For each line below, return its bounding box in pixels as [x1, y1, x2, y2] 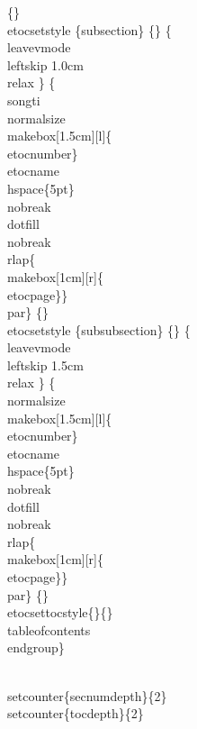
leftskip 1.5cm [7, 355, 84, 374]
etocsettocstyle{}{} [7, 603, 113, 622]
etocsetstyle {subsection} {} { [7, 20, 172, 39]
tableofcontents [7, 620, 91, 639]
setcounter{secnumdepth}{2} [7, 686, 167, 705]
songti [7, 90, 40, 109]
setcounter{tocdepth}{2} [7, 704, 144, 723]
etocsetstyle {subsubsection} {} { [7, 320, 191, 339]
